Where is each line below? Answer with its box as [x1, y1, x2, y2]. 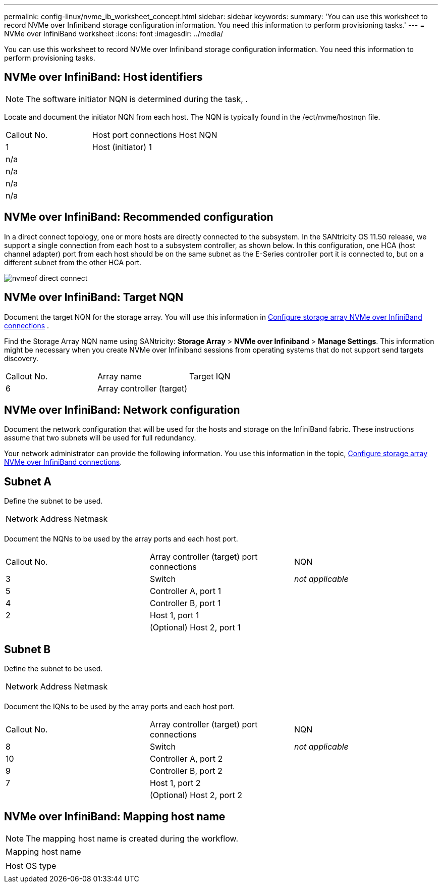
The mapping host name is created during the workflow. [26, 833, 238, 844]
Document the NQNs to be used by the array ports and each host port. [4, 534, 238, 544]
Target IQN [189, 371, 231, 381]
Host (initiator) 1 [92, 141, 152, 152]
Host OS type [6, 860, 57, 871]
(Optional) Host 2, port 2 [149, 790, 242, 801]
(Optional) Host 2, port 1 [149, 622, 241, 633]
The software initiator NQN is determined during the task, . [26, 93, 248, 104]
